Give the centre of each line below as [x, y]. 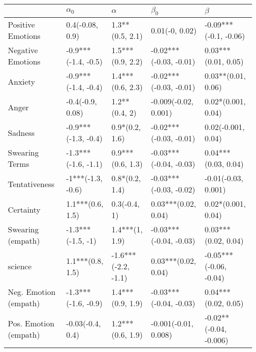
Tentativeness [31, 184]
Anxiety [22, 81]
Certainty [24, 209]
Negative [23, 50]
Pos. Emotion [31, 323]
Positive [21, 25]
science [20, 266]
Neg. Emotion [32, 292]
